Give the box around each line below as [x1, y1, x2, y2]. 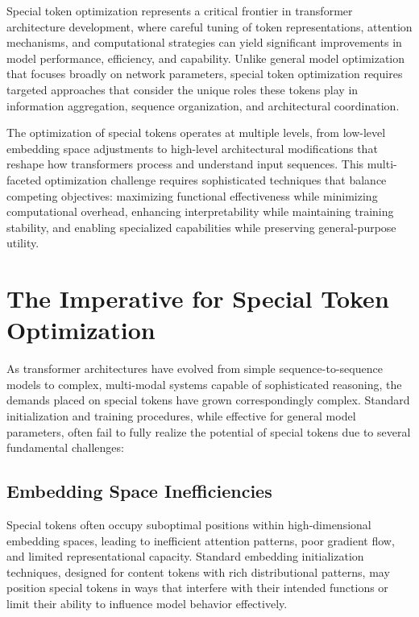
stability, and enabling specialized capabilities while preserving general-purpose [6, 218, 396, 235]
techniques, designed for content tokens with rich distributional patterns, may [6, 563, 390, 580]
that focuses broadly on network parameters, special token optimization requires [6, 65, 403, 82]
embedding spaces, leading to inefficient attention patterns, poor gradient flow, [6, 532, 395, 549]
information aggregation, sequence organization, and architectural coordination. [6, 97, 400, 114]
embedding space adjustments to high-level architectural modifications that [6, 139, 378, 156]
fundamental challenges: [6, 439, 124, 456]
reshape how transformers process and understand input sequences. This [6, 155, 364, 172]
